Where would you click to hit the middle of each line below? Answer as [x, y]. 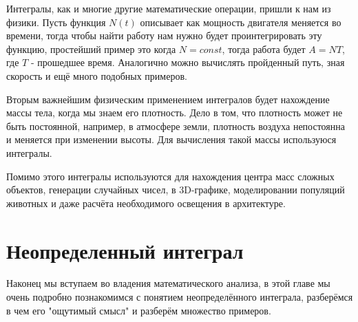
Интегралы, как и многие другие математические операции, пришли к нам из [169, 8]
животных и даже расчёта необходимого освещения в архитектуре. [146, 203]
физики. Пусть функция [56, 22]
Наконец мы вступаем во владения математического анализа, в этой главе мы [168, 283]
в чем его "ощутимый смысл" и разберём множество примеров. [139, 310]
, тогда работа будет [264, 49]
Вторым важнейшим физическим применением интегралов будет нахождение [168, 99]
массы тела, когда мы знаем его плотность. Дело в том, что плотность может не [175, 112]
